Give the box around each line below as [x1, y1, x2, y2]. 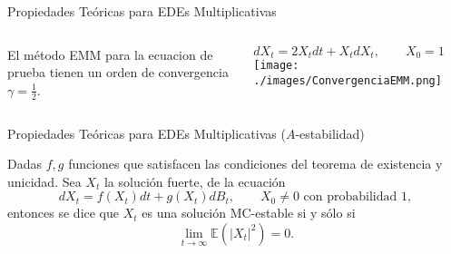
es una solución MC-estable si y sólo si [142, 203, 356, 222]
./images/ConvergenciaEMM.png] [253, 73, 442, 87]
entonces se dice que [7, 203, 120, 222]
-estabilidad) [295, 123, 365, 142]
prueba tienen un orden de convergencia [7, 63, 229, 82]
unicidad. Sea [7, 171, 82, 190]
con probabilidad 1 [303, 190, 407, 204]
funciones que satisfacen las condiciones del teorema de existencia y [68, 154, 443, 173]
